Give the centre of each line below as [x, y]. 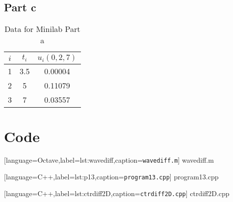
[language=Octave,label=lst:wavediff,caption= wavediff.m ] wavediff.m [109, 160]
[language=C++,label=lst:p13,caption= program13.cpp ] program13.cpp [111, 176]
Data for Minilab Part [42, 29]
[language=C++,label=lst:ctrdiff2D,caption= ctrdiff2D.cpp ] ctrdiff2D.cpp [117, 193]
